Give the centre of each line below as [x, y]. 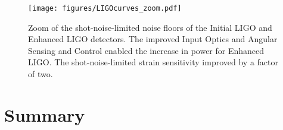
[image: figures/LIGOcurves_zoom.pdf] [105, 8]
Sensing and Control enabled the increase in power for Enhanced [146, 50]
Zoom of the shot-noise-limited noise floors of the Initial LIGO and [150, 27]
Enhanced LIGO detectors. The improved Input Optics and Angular [153, 39]
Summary [45, 114]
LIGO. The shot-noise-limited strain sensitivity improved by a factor [153, 62]
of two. [41, 74]
